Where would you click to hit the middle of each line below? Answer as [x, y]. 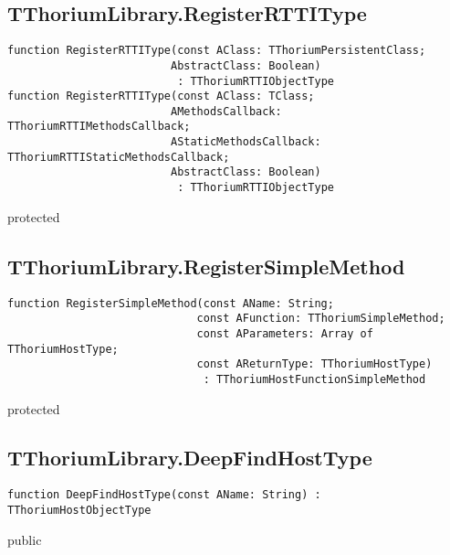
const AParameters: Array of [285, 333]
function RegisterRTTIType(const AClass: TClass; [161, 96]
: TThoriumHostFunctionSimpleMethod [314, 379]
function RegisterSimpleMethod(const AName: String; [171, 303]
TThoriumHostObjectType [79, 510]
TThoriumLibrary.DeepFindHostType [190, 458]
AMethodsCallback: [226, 111]
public [25, 539]
